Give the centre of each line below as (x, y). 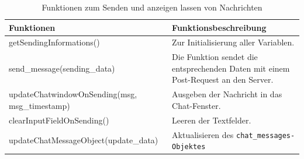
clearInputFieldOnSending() (59, 120)
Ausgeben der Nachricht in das (227, 94)
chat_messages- (265, 135)
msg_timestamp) (39, 105)
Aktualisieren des (203, 134)
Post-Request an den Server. (223, 79)
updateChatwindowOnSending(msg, (73, 94)
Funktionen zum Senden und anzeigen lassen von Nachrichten (152, 7)
